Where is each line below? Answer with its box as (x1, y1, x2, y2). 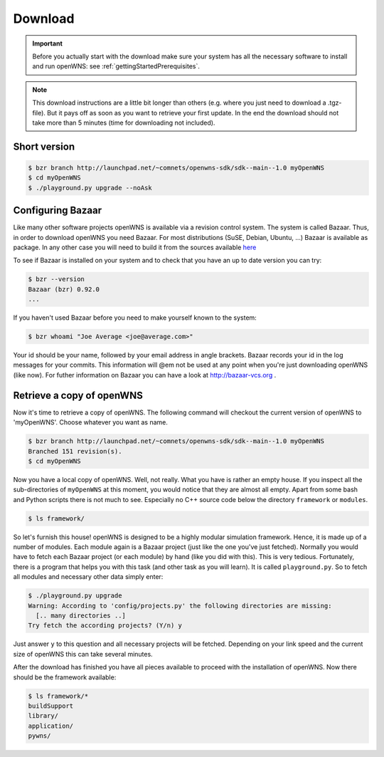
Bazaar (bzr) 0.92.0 (28, 285, 100, 293)
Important (32, 39, 63, 48)
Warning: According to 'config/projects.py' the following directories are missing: (28, 602, 332, 610)
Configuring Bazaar (13, 204, 102, 216)
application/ (28, 721, 74, 730)
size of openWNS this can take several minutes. (13, 649, 153, 658)
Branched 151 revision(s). (28, 447, 122, 455)
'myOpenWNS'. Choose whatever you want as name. (13, 418, 169, 427)
